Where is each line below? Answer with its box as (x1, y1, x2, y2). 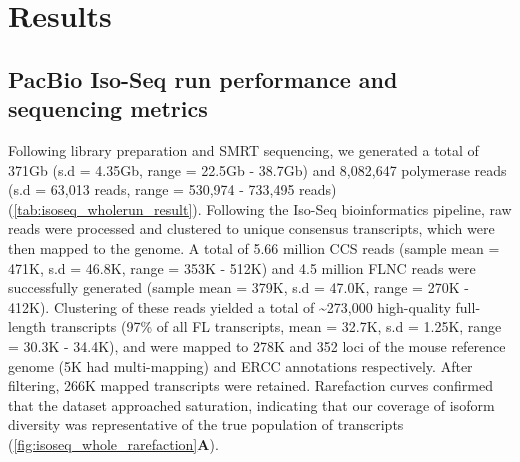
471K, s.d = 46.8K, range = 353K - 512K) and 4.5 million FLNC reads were (8, 257, 476, 278)
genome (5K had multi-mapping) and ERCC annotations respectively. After (8, 355, 473, 376)
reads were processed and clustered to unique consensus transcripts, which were (8, 218, 495, 239)
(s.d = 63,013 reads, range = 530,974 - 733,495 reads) (8, 179, 337, 200)
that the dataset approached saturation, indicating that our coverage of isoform (8, 394, 495, 415)
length (8, 316, 47, 337)
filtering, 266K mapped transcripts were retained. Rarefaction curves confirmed (8, 375, 493, 396)
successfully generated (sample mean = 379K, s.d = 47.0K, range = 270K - (8, 277, 469, 298)
